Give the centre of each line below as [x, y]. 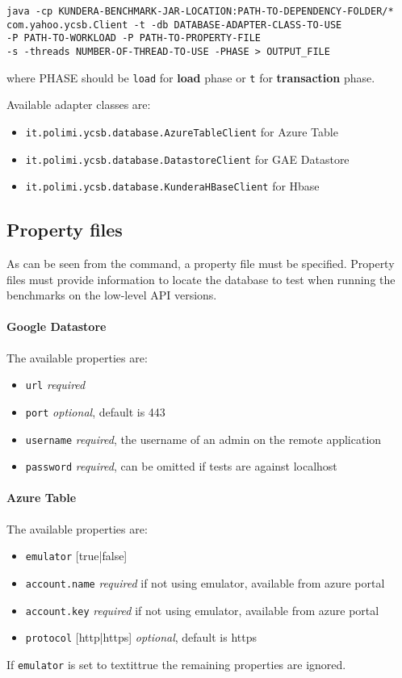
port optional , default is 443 [95, 411]
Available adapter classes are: [79, 105]
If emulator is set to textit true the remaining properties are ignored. [176, 664]
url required [55, 385]
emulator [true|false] [76, 556]
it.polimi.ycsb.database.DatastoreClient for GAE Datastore [187, 159]
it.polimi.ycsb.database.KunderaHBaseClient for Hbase [172, 186]
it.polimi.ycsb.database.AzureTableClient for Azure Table [182, 131]
